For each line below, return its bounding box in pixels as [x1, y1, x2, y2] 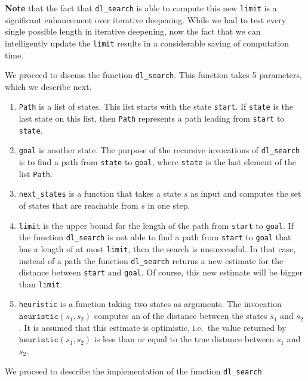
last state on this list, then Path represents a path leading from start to [19, 112, 285, 124]
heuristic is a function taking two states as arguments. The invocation [19, 298, 282, 310]
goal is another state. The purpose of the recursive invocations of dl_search [19, 144, 300, 156]
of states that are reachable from [19, 199, 138, 211]
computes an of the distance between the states [94, 309, 267, 322]
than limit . [19, 277, 63, 290]
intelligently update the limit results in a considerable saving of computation [5, 36, 289, 49]
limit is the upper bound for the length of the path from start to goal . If [19, 219, 294, 231]
